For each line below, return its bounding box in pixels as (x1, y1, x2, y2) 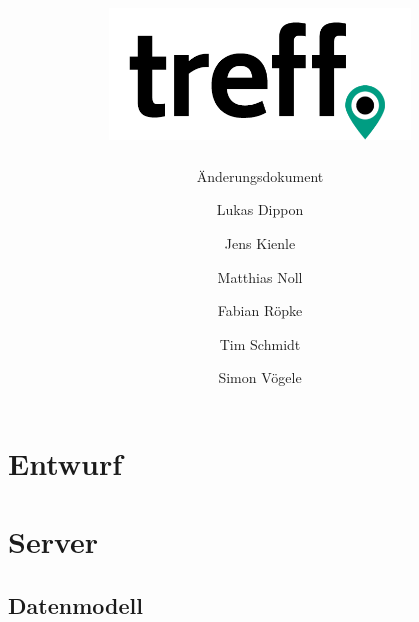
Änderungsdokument (196, 165, 324, 186)
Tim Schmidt (219, 333, 301, 354)
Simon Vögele (218, 367, 302, 388)
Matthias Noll (217, 266, 303, 287)
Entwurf (8, 443, 123, 484)
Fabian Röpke (217, 300, 303, 321)
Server (8, 521, 99, 562)
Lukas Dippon (216, 199, 304, 220)
